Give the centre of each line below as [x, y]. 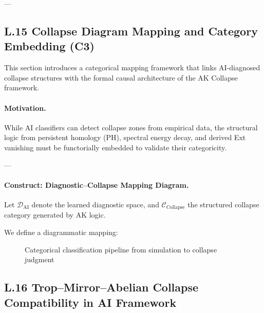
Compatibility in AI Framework [90, 302]
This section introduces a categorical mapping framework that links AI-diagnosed [132, 67]
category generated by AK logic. [55, 215]
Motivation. [25, 107]
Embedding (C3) [49, 46]
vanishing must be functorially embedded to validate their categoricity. [116, 147]
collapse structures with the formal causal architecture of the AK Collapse [121, 77]
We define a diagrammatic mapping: [61, 232]
